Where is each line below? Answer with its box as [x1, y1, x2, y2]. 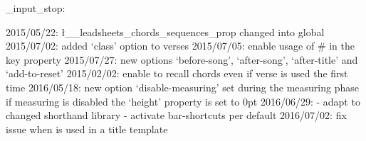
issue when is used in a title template [6, 121, 168, 136]
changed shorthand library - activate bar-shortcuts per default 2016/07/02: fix [6, 108, 347, 123]
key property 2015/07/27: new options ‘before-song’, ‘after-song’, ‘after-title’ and [6, 52, 358, 67]
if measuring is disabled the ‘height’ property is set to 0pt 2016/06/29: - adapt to [6, 94, 360, 108]
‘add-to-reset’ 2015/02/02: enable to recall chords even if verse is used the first [6, 66, 348, 81]
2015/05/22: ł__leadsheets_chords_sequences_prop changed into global [6, 24, 325, 39]
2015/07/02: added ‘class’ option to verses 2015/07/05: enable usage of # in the [6, 38, 355, 53]
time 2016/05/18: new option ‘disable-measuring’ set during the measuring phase [6, 79, 359, 94]
